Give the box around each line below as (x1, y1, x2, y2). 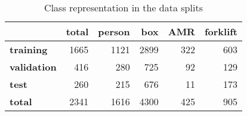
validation (10, 60, 57, 74)
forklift (204, 25, 238, 38)
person (98, 25, 130, 38)
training (10, 42, 48, 56)
